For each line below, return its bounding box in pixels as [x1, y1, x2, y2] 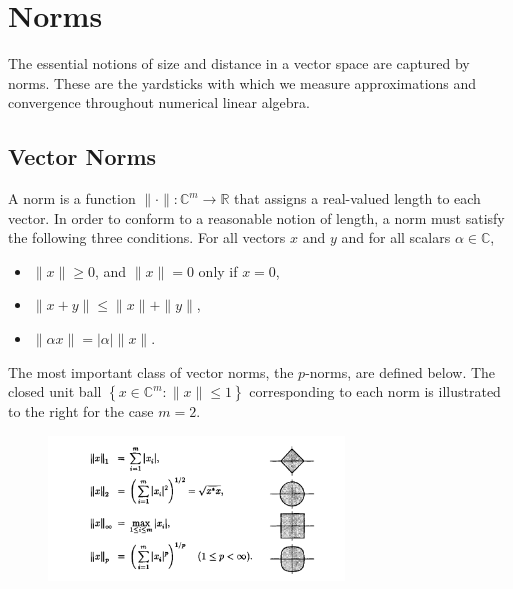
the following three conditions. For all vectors [8, 227, 286, 248]
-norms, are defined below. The [305, 361, 496, 382]
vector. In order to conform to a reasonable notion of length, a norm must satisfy [8, 207, 505, 228]
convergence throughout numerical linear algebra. [8, 92, 310, 113]
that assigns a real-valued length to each [234, 188, 481, 209]
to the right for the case [8, 401, 154, 422]
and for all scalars [341, 227, 451, 248]
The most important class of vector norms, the [8, 361, 294, 382]
